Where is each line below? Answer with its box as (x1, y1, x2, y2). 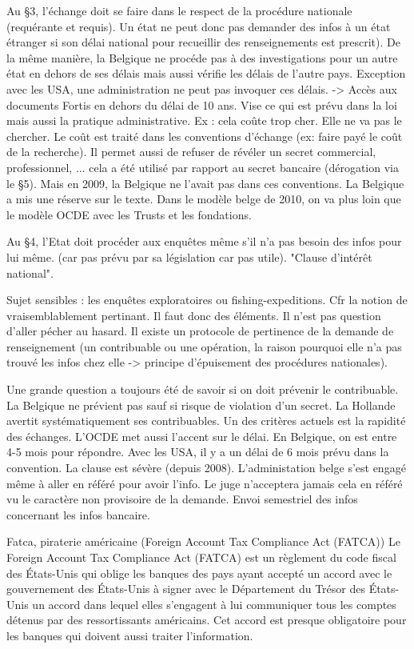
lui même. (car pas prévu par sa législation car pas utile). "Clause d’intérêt (6, 248, 372, 265)
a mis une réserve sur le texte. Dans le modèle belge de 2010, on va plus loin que (6, 190, 401, 207)
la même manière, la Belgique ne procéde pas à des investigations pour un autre (6, 49, 398, 66)
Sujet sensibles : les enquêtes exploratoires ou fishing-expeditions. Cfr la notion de (6, 291, 408, 308)
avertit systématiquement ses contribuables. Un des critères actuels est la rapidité (6, 412, 406, 429)
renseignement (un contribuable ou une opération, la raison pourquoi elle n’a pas (6, 338, 402, 355)
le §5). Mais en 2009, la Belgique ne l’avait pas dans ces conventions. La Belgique (6, 174, 404, 191)
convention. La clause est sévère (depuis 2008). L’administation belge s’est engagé (6, 459, 406, 476)
